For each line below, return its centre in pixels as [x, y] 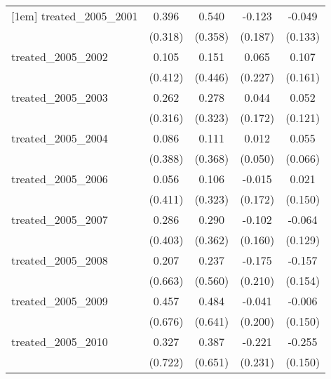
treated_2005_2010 [60, 341]
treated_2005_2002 [60, 56]
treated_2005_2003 [60, 97]
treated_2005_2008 [60, 260]
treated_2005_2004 [60, 138]
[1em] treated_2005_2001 [75, 16]
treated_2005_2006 [60, 179]
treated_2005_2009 [60, 301]
